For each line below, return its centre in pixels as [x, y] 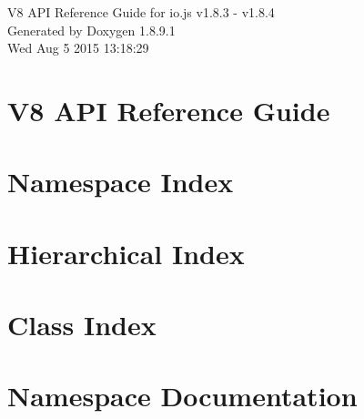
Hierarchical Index [126, 253]
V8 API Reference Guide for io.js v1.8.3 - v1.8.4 [141, 12]
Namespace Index [121, 182]
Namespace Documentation [182, 396]
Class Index [82, 325]
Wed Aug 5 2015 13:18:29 [78, 48]
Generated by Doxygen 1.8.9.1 [91, 30]
